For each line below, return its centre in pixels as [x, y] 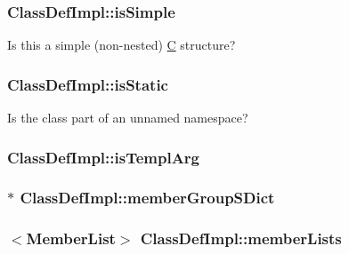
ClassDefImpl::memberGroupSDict [147, 198]
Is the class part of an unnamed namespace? [128, 118]
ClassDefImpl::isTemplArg [104, 157]
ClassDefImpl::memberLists [241, 238]
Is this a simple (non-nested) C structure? [122, 45]
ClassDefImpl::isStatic [88, 84]
